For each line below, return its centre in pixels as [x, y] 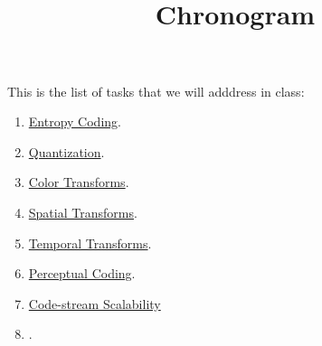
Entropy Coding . [75, 122]
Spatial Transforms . [83, 212]
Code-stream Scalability [95, 303]
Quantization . [66, 151]
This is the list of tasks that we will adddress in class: [156, 91]
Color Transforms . [79, 182]
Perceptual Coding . [82, 273]
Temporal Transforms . [90, 243]
